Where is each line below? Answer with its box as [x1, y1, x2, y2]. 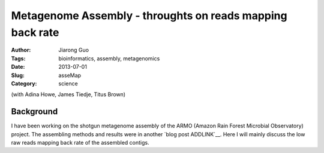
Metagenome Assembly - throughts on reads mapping [11, 9, 287, 22]
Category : [11, 79, 37, 87]
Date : [11, 63, 25, 71]
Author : [11, 47, 31, 54]
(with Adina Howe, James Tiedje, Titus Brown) [11, 91, 126, 98]
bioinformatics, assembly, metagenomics [58, 54, 160, 62]
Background [11, 106, 58, 117]
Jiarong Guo [58, 47, 89, 54]
